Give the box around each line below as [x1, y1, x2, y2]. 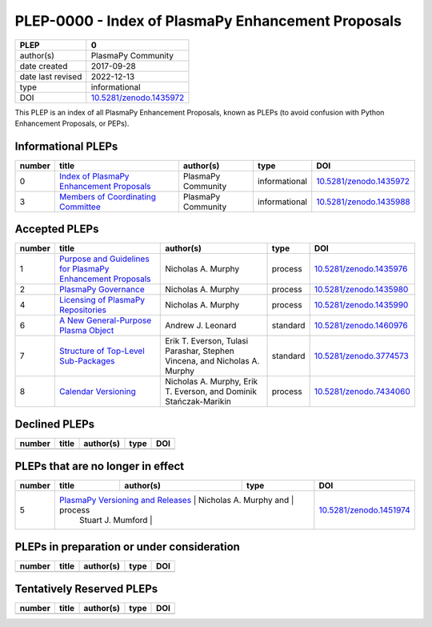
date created [19, 60, 68, 71]
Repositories [58, 304, 107, 316]
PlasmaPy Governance [58, 284, 145, 295]
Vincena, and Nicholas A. [165, 356, 260, 367]
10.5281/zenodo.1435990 [314, 299, 409, 311]
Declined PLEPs [14, 417, 95, 431]
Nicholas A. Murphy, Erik [165, 376, 258, 388]
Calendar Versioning [58, 386, 136, 397]
